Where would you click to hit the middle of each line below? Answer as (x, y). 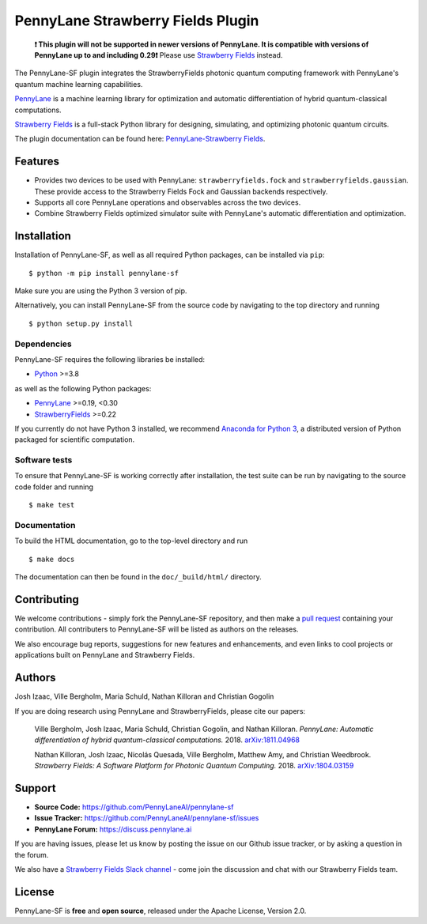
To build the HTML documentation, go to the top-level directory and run (131, 541)
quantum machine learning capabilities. (79, 84)
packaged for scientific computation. (75, 439)
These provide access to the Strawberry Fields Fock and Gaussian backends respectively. (181, 191)
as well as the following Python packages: (83, 388)
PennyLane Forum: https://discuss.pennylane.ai (113, 829)
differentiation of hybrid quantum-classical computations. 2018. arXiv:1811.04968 (167, 740)
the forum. (32, 854)
